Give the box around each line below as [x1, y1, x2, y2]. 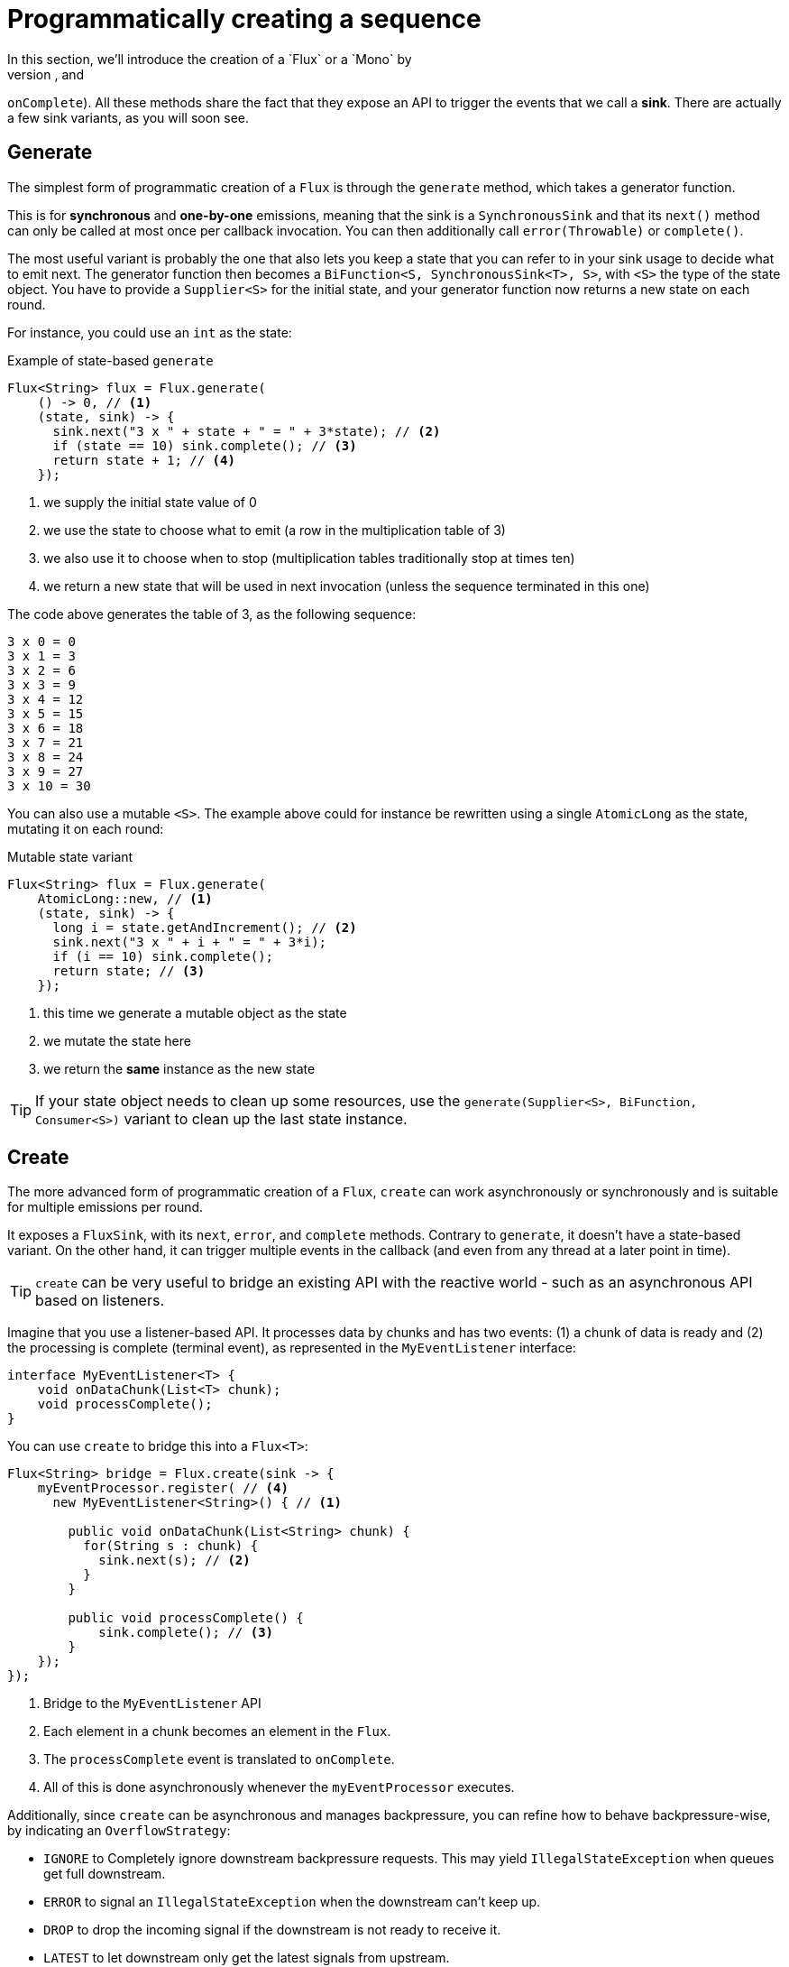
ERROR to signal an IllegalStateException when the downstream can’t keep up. [43, 1894, 541, 1910]
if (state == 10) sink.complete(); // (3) [52, 438, 357, 453]
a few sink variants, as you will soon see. [7, 109, 250, 125]
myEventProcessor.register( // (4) [37, 1481, 289, 1496]
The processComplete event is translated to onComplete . [43, 1751, 395, 1768]
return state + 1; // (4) [52, 452, 235, 467]
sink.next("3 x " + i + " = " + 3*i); [52, 934, 327, 949]
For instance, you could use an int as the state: [7, 324, 292, 340]
